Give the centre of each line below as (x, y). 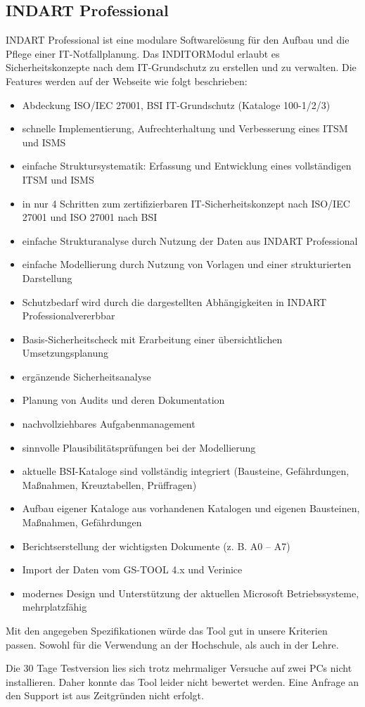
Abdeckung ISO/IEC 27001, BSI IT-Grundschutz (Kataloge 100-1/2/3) (176, 104)
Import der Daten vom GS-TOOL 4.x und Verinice (132, 569)
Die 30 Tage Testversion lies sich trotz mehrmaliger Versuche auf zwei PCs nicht (179, 668)
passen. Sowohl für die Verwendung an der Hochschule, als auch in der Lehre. (172, 644)
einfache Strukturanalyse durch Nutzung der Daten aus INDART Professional (190, 240)
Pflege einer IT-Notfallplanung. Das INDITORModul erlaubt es (143, 53)
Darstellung (47, 278)
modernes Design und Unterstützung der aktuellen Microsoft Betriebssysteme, (191, 593)
